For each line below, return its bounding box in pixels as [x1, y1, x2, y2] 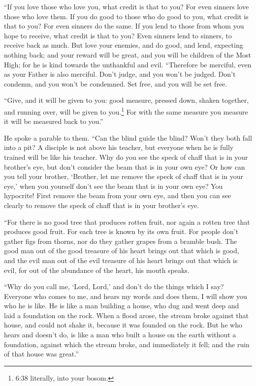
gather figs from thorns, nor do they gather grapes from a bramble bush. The [4, 236, 237, 246]
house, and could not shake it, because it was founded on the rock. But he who [4, 320, 242, 330]
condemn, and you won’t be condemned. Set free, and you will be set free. [4, 78, 227, 89]
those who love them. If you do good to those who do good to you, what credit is [4, 11, 249, 21]
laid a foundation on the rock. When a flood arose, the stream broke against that [4, 310, 249, 320]
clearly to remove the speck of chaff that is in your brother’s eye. [4, 200, 199, 210]
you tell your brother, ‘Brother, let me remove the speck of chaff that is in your [4, 171, 243, 181]
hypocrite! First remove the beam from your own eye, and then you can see [4, 190, 231, 201]
